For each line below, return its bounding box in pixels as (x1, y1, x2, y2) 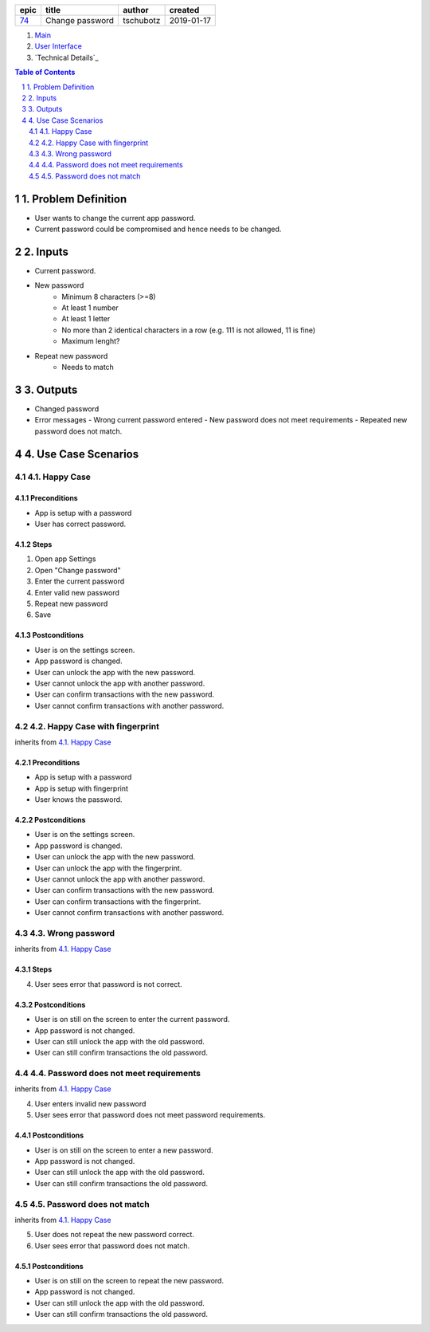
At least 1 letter (61, 314, 111, 324)
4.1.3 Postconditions (14, 631, 84, 640)
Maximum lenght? (61, 336, 120, 346)
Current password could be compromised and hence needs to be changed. (34, 224, 282, 234)
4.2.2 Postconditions (14, 815, 86, 825)
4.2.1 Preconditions (14, 757, 80, 767)
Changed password (34, 403, 100, 414)
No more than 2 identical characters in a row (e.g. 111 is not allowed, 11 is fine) (61, 325, 316, 335)
